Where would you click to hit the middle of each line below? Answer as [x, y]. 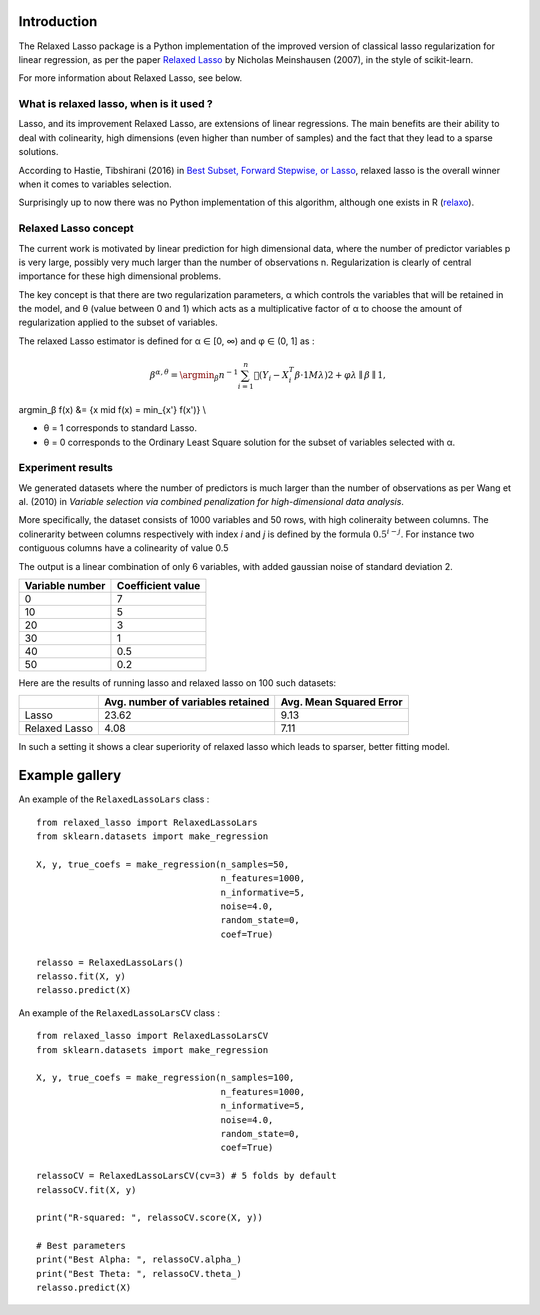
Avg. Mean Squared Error [341, 702]
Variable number [65, 586]
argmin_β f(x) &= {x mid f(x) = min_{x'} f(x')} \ [112, 409]
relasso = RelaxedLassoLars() [110, 962]
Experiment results [66, 468]
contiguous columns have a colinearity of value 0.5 [123, 548]
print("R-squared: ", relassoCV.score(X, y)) [150, 1218]
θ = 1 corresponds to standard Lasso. [120, 428]
